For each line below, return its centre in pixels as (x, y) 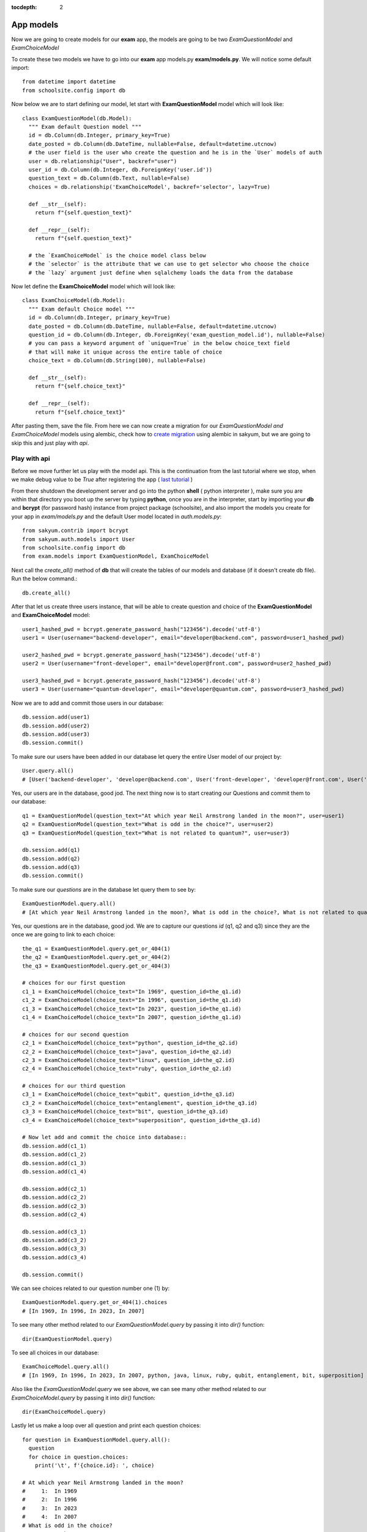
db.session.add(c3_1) (54, 1231)
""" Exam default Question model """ (85, 127)
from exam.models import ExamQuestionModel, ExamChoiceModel (116, 556)
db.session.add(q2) (51, 859)
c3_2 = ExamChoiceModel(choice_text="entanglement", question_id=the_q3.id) (140, 1103)
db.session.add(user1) (56, 717)
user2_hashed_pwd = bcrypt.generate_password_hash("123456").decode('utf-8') (142, 655)
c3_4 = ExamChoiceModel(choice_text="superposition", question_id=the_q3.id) (142, 1120)
